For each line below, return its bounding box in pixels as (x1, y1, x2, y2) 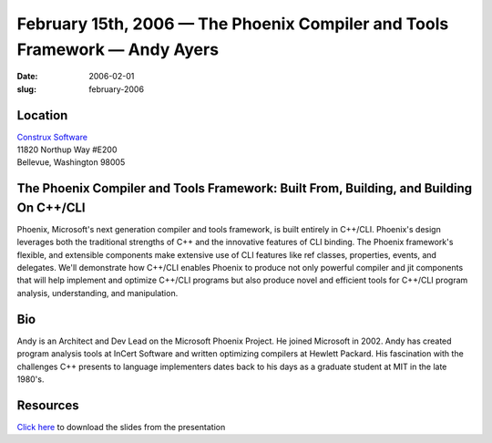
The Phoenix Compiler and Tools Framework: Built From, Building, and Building (16, 180, 473, 196)
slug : (16, 83, 36, 95)
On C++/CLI (16, 200, 86, 215)
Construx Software (16, 131, 88, 142)
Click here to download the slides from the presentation (16, 421, 226, 432)
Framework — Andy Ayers (16, 39, 219, 59)
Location (16, 108, 68, 123)
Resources (16, 397, 79, 413)
